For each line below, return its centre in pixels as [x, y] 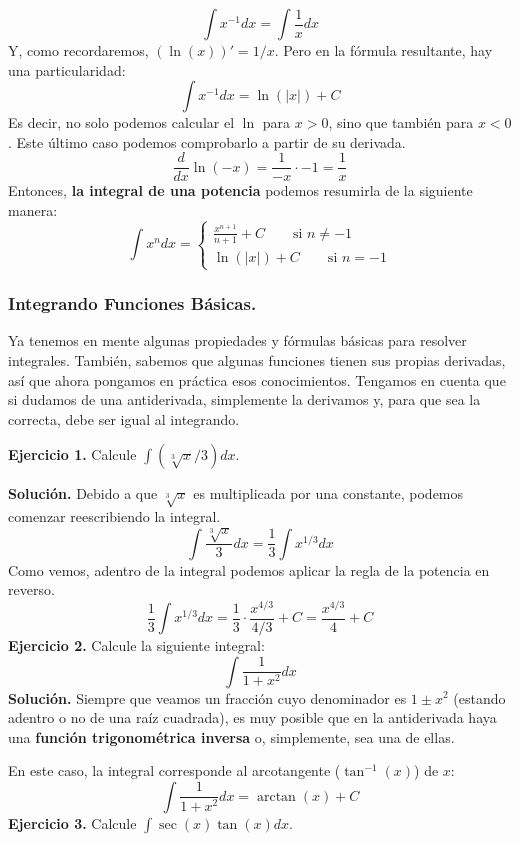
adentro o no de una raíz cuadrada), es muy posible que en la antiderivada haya [252, 717]
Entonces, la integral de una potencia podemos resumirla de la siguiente [240, 190]
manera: [33, 210]
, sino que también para [401, 122]
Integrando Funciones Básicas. [132, 303]
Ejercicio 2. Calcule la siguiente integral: [136, 644]
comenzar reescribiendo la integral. [114, 516]
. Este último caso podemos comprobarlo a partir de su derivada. [207, 141]
